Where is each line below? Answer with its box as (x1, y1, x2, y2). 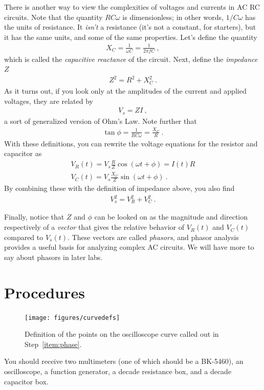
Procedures (4, 281, 85, 302)
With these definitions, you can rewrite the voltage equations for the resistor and (4, 138, 258, 148)
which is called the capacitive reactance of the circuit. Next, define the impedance (4, 53, 258, 64)
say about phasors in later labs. (4, 251, 103, 262)
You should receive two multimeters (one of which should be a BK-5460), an (4, 356, 244, 366)
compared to (4, 231, 43, 242)
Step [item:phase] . (25, 338, 82, 349)
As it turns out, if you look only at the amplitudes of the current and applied (4, 85, 247, 96)
